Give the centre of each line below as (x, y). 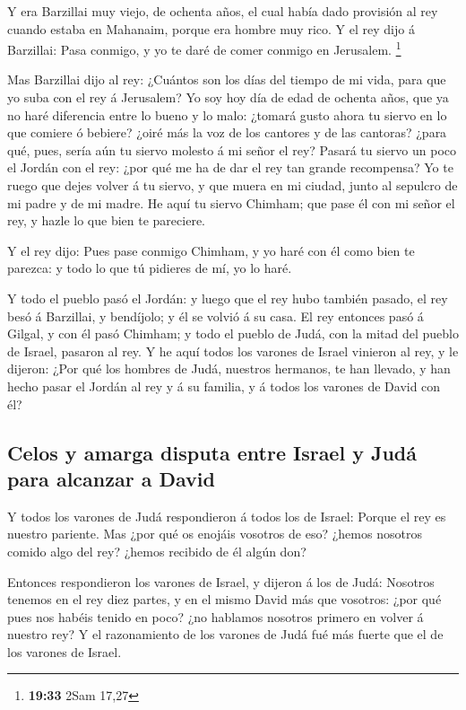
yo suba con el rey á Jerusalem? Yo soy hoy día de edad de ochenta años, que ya (228, 97)
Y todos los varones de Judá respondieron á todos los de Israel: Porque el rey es (227, 516)
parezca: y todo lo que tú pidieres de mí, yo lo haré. (150, 268)
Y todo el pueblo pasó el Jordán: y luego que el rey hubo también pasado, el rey (228, 298)
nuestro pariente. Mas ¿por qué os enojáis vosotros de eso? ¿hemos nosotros (215, 534)
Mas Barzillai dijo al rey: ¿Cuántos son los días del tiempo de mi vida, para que (227, 79)
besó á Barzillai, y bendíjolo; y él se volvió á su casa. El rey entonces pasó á (216, 316)
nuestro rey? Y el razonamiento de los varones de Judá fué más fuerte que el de (225, 634)
